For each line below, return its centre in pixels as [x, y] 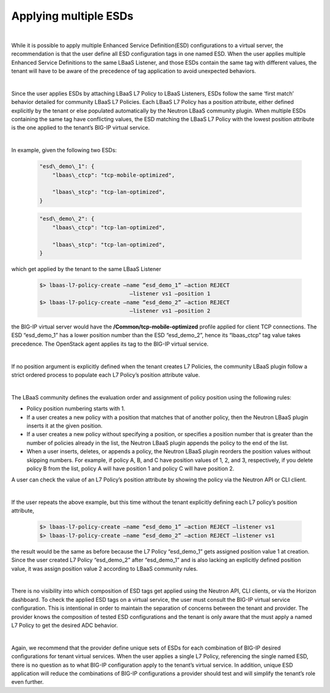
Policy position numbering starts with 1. [76, 409]
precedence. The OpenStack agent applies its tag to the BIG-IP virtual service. [110, 344]
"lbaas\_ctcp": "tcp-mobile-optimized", [114, 175]
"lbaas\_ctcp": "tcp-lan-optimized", [109, 227]
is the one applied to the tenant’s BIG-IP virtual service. [80, 128]
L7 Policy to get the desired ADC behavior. [65, 625]
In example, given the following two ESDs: [64, 150]
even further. [28, 682]
